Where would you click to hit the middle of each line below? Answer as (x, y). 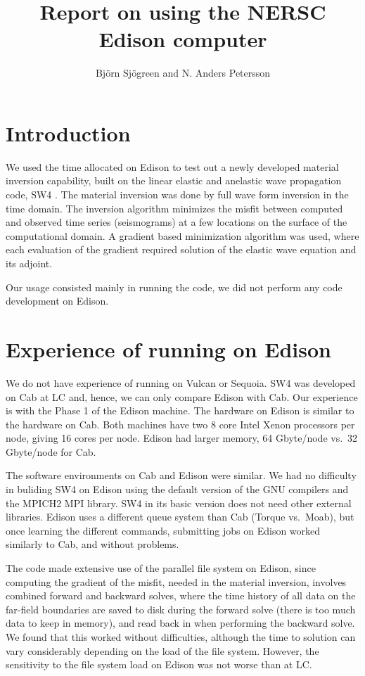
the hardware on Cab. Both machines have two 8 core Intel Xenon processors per (180, 424)
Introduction (68, 133)
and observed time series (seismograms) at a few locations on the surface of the (177, 222)
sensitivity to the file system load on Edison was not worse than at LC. (159, 664)
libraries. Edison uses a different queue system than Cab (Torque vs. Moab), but (180, 517)
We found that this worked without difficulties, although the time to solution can (181, 637)
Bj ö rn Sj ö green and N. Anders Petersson (183, 73)
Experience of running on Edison (169, 349)
